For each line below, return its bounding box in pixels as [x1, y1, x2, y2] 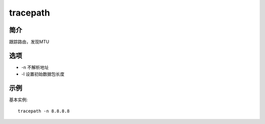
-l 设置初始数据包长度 [21, 71, 65, 77]
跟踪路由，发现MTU [9, 39, 50, 45]
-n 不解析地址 [21, 64, 49, 70]
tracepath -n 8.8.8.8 [18, 108, 70, 114]
